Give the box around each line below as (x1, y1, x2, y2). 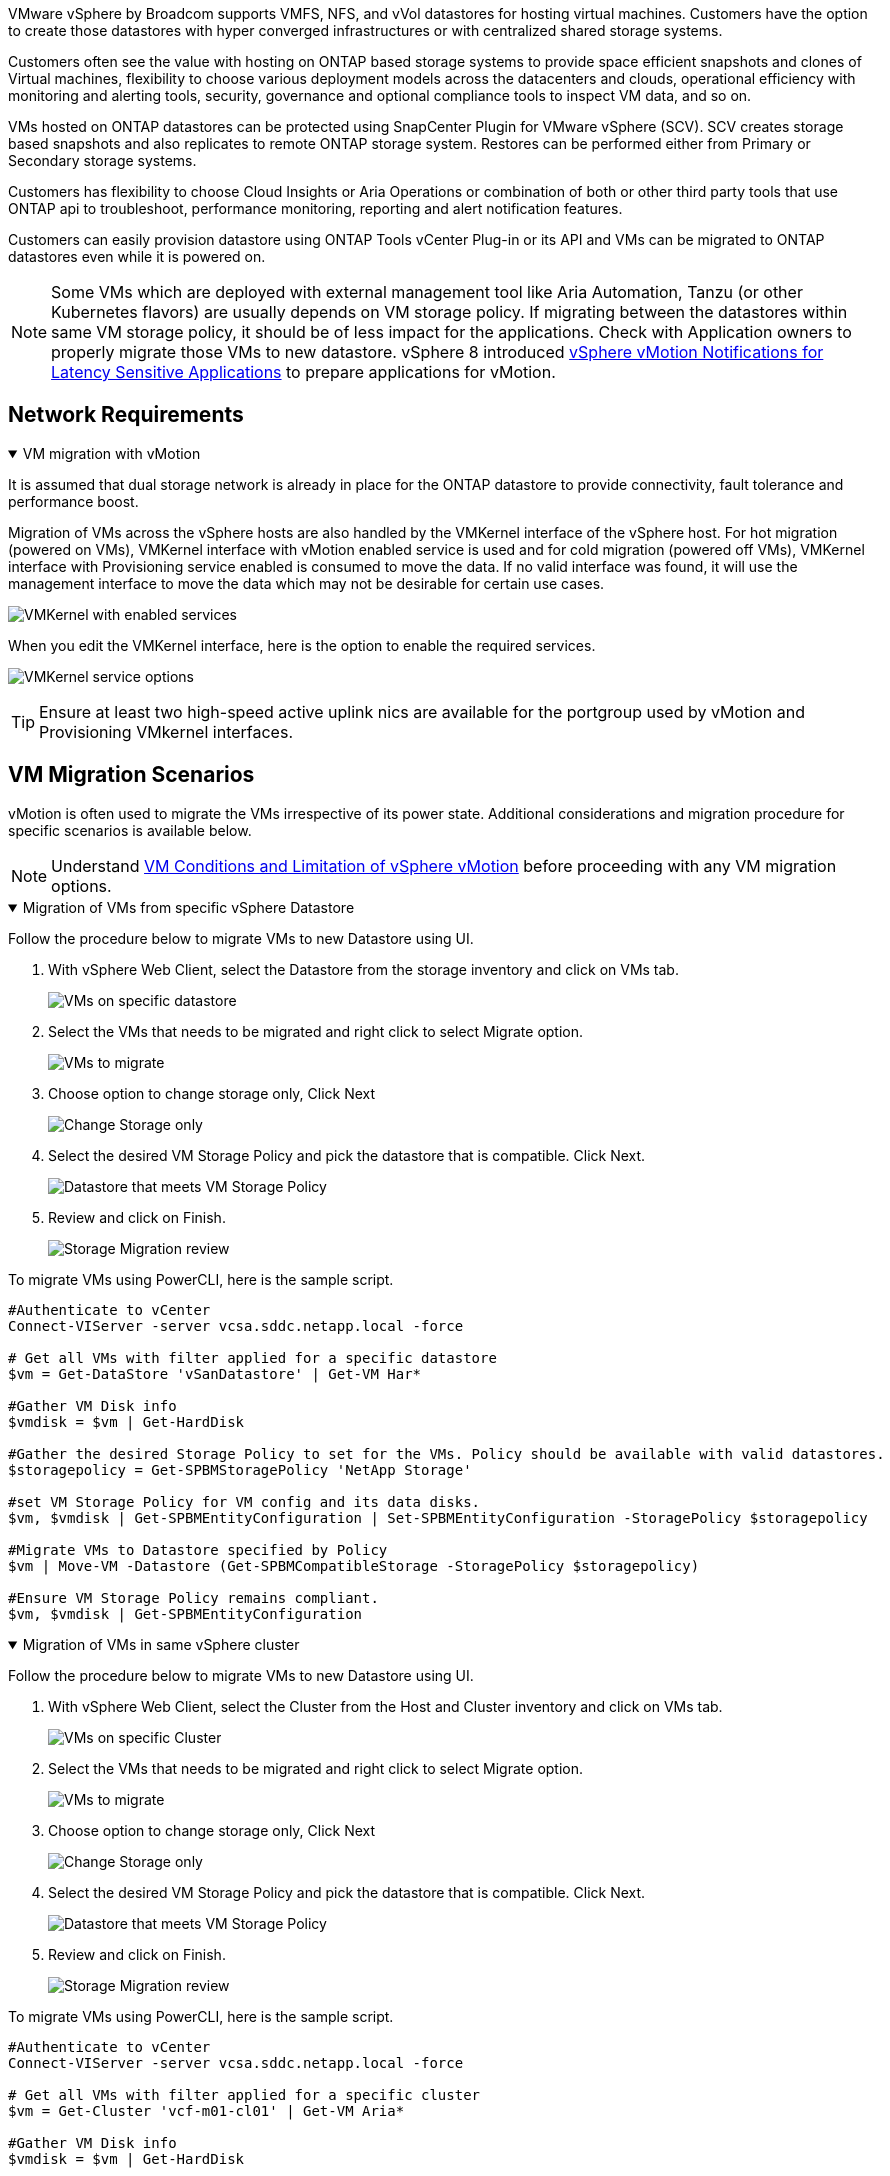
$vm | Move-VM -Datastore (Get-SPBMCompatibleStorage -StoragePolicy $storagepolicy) (8, 1557, 700, 1574)
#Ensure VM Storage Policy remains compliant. (8, 1589, 379, 1606)
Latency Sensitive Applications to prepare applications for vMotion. (51, 362, 556, 382)
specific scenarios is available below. (8, 821, 252, 839)
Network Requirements (8, 402, 244, 428)
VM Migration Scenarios (8, 762, 255, 788)
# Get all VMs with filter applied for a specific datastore (8, 1349, 497, 1366)
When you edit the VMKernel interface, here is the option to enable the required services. (8, 636, 596, 654)
